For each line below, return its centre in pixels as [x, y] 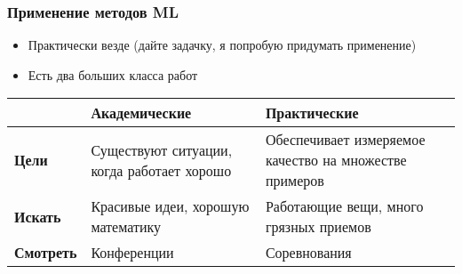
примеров [295, 181]
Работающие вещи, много [344, 206]
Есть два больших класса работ [113, 74]
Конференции [132, 253]
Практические [312, 113]
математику [126, 227]
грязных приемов [318, 227]
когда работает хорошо [161, 170]
